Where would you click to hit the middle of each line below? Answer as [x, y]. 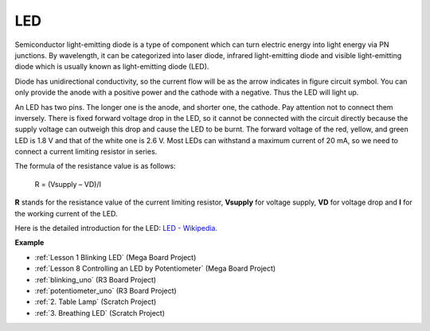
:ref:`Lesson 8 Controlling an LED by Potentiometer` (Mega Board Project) [155, 269]
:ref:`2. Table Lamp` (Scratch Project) [96, 302]
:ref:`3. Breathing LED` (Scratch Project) [100, 313]
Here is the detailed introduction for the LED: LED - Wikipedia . [116, 228]
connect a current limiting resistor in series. [86, 152]
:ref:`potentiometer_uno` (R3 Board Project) [106, 290]
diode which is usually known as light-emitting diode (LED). [112, 67]
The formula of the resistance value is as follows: [95, 166]
